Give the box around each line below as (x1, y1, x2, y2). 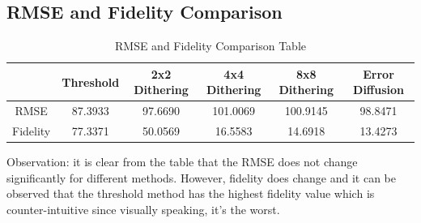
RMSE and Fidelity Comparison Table (114, 37, 306, 54)
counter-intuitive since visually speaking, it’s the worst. (6, 200, 280, 217)
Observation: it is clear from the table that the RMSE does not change (6, 153, 358, 170)
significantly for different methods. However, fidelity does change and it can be (6, 169, 397, 186)
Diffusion (353, 81, 405, 98)
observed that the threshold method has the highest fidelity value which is (6, 185, 375, 202)
